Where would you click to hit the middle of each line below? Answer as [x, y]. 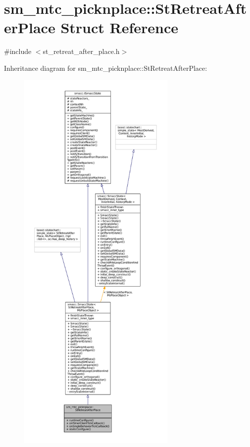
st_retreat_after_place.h [81, 51]
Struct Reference [120, 27]
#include [18, 51]
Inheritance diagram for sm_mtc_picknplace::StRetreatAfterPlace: [106, 68]
